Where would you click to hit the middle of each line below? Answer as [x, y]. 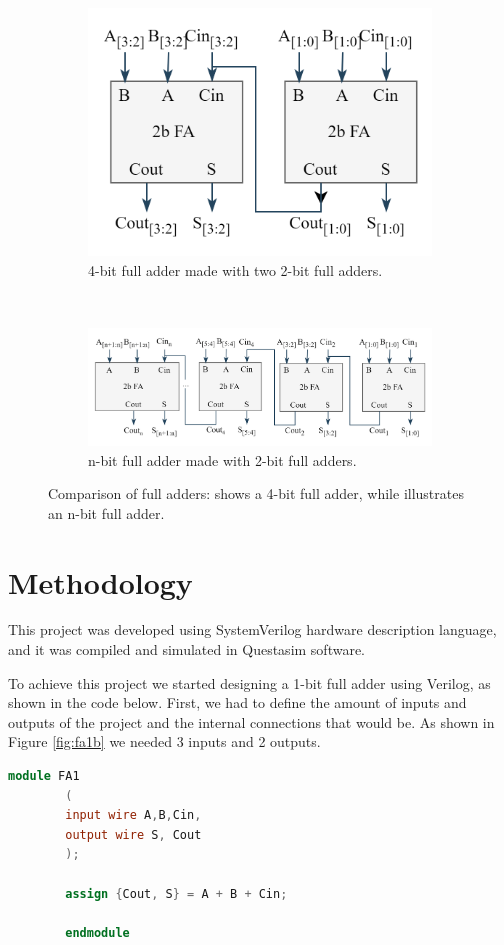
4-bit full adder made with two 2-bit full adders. [235, 269]
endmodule [97, 932]
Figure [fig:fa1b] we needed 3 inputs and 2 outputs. [164, 741]
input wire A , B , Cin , [133, 815]
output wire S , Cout [133, 834]
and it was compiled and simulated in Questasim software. [187, 649]
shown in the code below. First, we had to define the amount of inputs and [237, 702]
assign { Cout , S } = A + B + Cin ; [176, 893]
